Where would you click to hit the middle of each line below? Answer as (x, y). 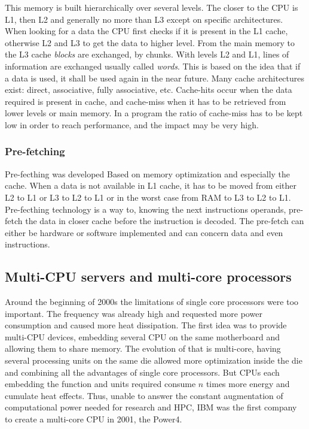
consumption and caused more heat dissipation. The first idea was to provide (146, 325)
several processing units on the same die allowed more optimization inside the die (154, 360)
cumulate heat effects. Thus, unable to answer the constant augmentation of (144, 395)
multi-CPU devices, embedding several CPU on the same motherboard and (142, 336)
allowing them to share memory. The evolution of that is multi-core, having (143, 348)
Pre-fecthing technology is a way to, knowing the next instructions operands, (146, 209)
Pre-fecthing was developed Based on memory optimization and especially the (148, 173)
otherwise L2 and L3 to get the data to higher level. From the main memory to (150, 42)
